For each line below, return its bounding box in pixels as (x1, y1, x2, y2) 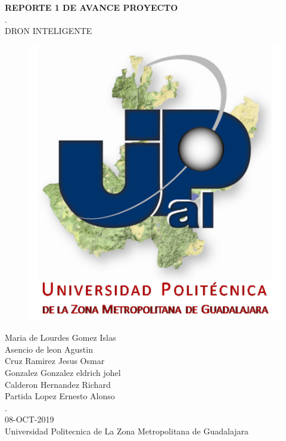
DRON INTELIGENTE (5, 24, 92, 37)
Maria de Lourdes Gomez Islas (5, 331, 116, 344)
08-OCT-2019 (5, 413, 54, 425)
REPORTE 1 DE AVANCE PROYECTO (5, 1, 178, 13)
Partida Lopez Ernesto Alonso (5, 390, 115, 402)
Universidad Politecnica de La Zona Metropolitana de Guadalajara (5, 424, 249, 437)
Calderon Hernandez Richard (5, 378, 111, 390)
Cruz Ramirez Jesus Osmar (5, 354, 105, 367)
